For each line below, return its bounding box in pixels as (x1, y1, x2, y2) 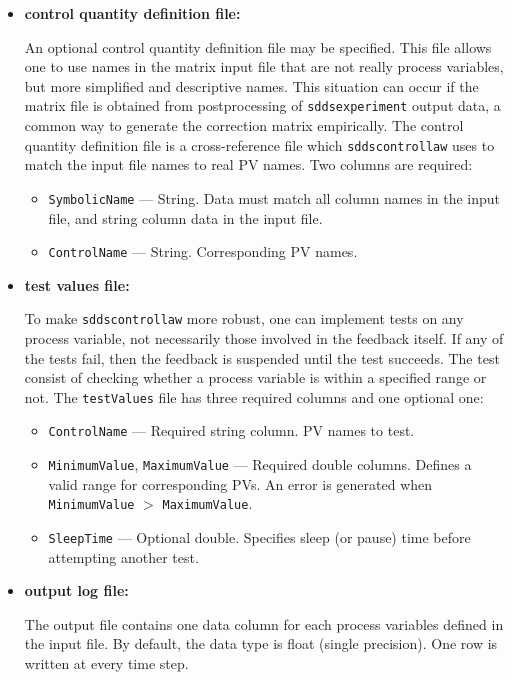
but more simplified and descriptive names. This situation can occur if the (24, 75, 479, 96)
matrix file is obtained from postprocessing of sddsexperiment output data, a (24, 95, 501, 116)
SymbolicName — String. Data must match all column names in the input (48, 187, 501, 208)
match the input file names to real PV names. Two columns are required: (24, 154, 473, 175)
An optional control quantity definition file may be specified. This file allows (24, 36, 492, 57)
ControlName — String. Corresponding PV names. (48, 241, 358, 262)
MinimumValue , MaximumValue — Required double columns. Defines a (48, 454, 472, 475)
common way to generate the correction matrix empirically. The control (24, 115, 464, 136)
